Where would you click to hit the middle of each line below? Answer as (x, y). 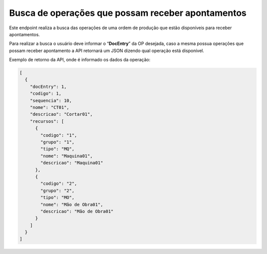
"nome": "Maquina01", (67, 156)
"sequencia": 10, (51, 101)
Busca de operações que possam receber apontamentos (128, 13)
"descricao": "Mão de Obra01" (77, 211)
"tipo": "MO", (57, 198)
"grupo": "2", (57, 190)
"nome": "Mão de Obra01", (72, 204)
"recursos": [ (47, 121)
